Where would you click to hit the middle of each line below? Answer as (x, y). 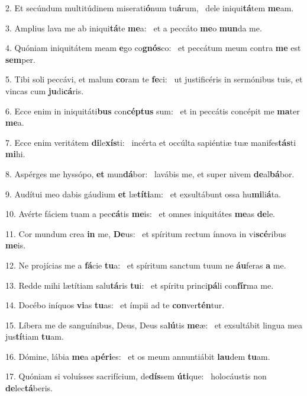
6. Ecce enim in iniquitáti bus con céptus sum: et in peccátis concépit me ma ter (153, 111)
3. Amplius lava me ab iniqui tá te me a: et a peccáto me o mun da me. (134, 28)
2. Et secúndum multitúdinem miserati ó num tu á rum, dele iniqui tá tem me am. (150, 8)
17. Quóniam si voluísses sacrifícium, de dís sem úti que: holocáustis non (136, 376)
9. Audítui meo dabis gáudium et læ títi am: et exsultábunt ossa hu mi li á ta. (143, 194)
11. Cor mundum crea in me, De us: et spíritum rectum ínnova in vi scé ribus (146, 233)
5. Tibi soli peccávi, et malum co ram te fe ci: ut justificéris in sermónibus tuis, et (154, 79)
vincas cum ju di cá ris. (45, 90)
